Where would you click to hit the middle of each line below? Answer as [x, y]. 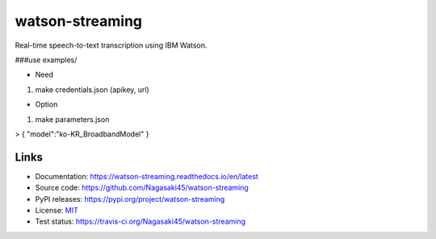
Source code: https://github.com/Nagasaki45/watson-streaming [142, 188]
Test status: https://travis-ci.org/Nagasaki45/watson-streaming [140, 221]
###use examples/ [46, 60]
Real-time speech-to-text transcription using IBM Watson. [111, 45]
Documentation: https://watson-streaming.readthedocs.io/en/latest [147, 176]
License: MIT [57, 210]
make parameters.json [72, 119]
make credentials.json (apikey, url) [92, 90]
